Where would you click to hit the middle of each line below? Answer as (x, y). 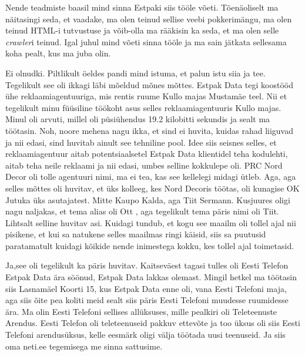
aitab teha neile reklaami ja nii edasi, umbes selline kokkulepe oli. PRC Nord (144, 165)
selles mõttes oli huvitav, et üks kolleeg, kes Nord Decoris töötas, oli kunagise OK (152, 188)
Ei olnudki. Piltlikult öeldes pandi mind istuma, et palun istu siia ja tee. (135, 73)
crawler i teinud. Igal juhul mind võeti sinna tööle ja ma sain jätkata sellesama (146, 41)
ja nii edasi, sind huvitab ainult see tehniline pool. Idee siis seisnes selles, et (141, 142)
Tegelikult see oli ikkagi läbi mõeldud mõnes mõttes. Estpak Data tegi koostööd (149, 84)
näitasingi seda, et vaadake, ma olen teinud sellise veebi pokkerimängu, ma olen (149, 19)
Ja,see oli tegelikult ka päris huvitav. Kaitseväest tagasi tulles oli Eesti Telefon (147, 265)
